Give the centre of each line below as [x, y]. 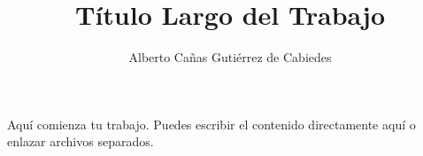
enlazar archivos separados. [81, 141]
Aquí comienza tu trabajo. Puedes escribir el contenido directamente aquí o [211, 124]
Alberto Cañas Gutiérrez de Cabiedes [230, 57]
